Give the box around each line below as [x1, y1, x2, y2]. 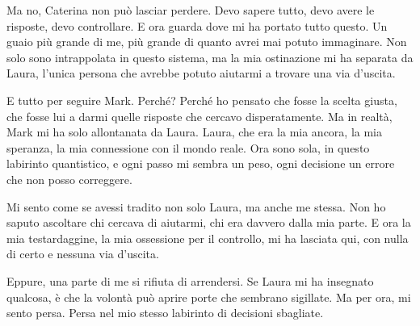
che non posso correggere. [6, 170, 132, 187]
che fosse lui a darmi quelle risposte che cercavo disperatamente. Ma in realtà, [6, 107, 393, 124]
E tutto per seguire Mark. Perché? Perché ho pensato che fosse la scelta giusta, [6, 91, 397, 108]
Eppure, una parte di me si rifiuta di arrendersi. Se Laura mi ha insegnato [6, 272, 374, 289]
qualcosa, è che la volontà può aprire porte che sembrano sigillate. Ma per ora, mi [6, 288, 411, 305]
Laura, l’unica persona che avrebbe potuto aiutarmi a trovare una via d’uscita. [6, 65, 396, 81]
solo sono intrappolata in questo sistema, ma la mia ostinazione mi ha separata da [6, 48, 414, 65]
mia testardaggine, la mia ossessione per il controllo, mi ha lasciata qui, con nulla [6, 229, 409, 246]
